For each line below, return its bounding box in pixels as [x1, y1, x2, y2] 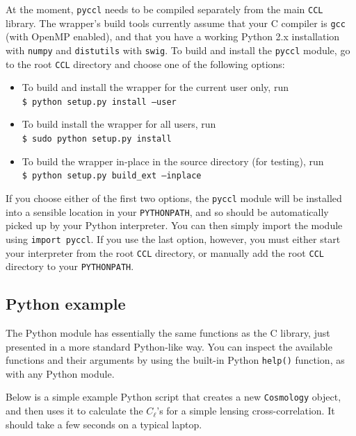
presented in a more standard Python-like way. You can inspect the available [6, 339, 332, 353]
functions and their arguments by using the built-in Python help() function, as [6, 353, 345, 367]
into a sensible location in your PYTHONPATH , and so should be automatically [6, 204, 329, 219]
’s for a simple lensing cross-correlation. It [156, 403, 335, 418]
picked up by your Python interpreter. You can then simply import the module [6, 218, 343, 233]
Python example [6, 293, 126, 315]
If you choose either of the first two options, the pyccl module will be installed [6, 190, 342, 205]
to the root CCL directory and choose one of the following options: [6, 56, 285, 71]
